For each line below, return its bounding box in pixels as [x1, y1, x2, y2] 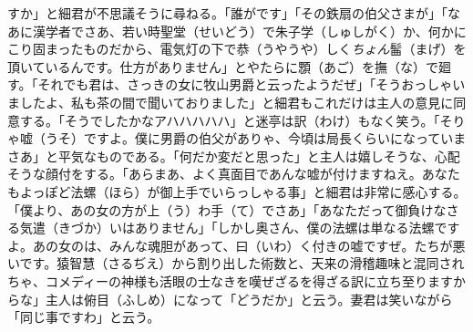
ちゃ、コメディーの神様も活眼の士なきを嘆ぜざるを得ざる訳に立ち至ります [7, 271, 454, 290]
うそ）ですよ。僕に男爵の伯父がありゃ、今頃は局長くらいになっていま [45, 129, 467, 148]
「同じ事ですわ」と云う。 [7, 307, 160, 327]
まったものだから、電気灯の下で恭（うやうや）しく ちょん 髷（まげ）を [45, 39, 467, 58]
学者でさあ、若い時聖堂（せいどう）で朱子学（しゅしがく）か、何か [45, 21, 454, 40]
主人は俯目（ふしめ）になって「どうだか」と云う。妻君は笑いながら [45, 289, 453, 308]
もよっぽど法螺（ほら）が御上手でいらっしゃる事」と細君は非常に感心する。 [7, 182, 467, 201]
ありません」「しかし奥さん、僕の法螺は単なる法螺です [134, 218, 460, 237]
